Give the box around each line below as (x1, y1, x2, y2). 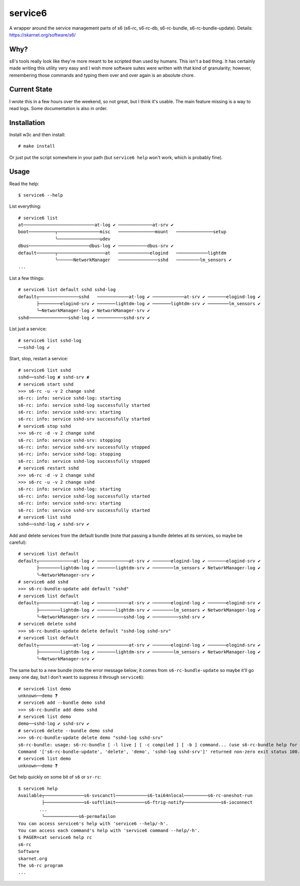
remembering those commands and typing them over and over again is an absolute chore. (9, 72, 195, 78)
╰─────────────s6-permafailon (41, 813, 116, 819)
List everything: (9, 203, 41, 210)
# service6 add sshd (18, 579, 68, 585)
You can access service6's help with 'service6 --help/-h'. (18, 820, 168, 826)
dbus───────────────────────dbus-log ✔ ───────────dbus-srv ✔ (18, 243, 174, 249)
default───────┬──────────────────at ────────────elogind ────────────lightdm (18, 250, 226, 256)
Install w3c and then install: (9, 132, 65, 138)
